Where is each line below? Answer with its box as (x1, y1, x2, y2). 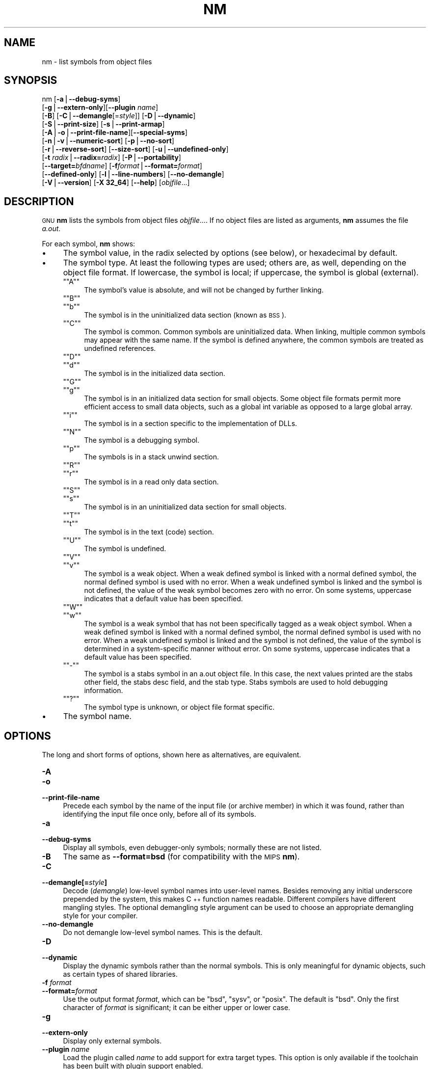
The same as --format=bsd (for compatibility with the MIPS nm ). (63, 852, 300, 862)
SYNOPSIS (4, 74, 57, 87)
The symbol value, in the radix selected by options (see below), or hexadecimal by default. (63, 248, 398, 258)
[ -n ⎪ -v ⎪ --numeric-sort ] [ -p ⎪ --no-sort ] (42, 136, 174, 145)
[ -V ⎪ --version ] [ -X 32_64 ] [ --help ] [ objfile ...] (42, 178, 190, 187)
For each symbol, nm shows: (42, 240, 135, 248)
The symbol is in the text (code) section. (84, 528, 214, 536)
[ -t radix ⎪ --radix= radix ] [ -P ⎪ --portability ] (42, 153, 181, 162)
